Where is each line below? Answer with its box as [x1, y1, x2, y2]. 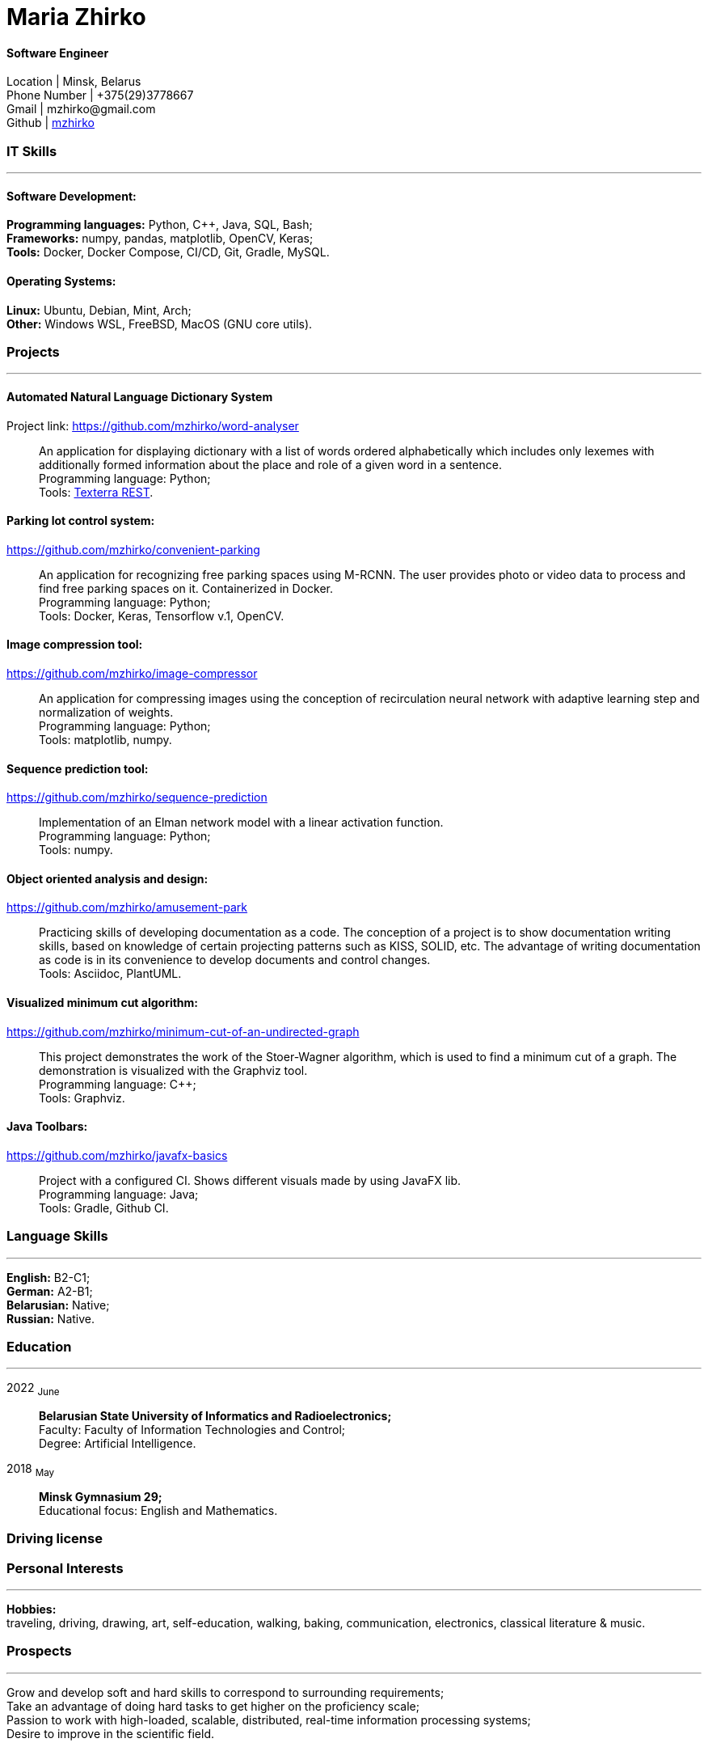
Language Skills [6, 1228, 108, 1245]
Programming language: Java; [39, 1187, 199, 1201]
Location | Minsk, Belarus [6, 74, 141, 89]
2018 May [6, 1461, 55, 1478]
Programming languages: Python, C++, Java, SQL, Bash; [6, 218, 313, 232]
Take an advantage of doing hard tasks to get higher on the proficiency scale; [6, 1698, 419, 1713]
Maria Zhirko [6, 3, 146, 31]
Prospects [6, 1643, 72, 1660]
